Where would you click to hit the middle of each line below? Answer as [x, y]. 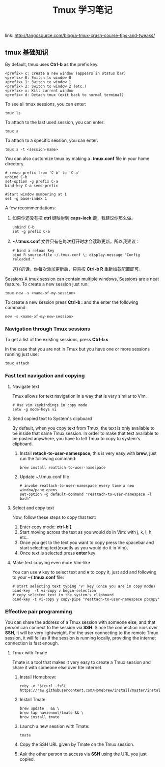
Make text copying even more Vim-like [51, 562]
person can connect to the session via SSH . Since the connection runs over [82, 627]
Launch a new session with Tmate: [55, 726]
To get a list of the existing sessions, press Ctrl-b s [57, 340]
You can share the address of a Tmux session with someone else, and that [80, 622]
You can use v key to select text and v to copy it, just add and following [84, 572]
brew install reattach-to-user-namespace [62, 467]
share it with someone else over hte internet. [57, 667]
